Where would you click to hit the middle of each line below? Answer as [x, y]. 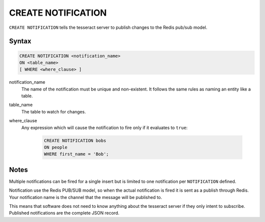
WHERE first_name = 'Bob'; [76, 154]
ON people [56, 147]
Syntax [20, 41]
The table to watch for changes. [53, 111]
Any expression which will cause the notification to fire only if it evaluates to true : [105, 128]
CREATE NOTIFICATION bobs [75, 140]
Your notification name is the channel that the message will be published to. [86, 197]
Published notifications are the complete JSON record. [64, 213]
